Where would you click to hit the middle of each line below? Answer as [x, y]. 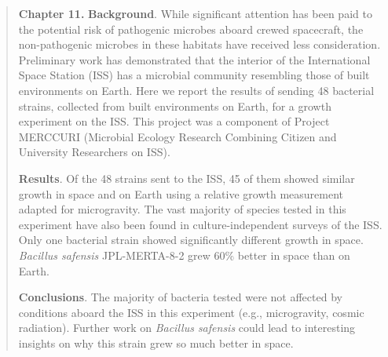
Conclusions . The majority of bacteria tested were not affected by [180, 297]
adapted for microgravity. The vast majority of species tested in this [182, 209]
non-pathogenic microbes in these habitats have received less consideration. [199, 44]
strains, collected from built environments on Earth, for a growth [175, 106]
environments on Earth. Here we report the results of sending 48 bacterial [196, 90]
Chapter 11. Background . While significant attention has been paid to [195, 13]
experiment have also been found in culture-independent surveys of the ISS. [200, 224]
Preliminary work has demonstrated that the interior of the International [194, 59]
